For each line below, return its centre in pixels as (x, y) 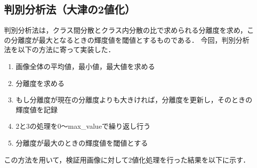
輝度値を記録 (37, 109)
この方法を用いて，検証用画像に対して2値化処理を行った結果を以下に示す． (127, 159)
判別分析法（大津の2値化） (70, 9)
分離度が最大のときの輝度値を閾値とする (82, 142)
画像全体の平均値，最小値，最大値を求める (85, 66)
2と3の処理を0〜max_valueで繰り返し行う (83, 126)
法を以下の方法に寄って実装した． (60, 49)
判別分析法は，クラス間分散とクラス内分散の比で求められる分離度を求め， (126, 30)
